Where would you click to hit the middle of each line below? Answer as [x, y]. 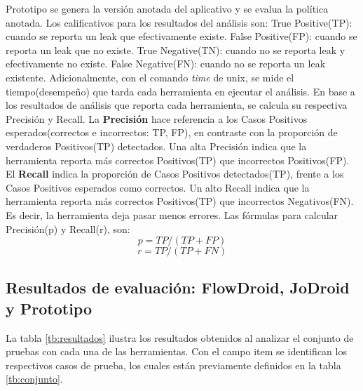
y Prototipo [49, 308]
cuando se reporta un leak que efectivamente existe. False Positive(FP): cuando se [181, 36]
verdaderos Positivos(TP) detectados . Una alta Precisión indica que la [156, 146]
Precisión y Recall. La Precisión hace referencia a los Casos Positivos [157, 118]
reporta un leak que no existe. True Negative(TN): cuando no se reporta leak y [176, 49]
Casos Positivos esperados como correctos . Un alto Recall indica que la [158, 187]
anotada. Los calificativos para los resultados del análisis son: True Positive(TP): [179, 22]
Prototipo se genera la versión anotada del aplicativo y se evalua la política [167, 8]
